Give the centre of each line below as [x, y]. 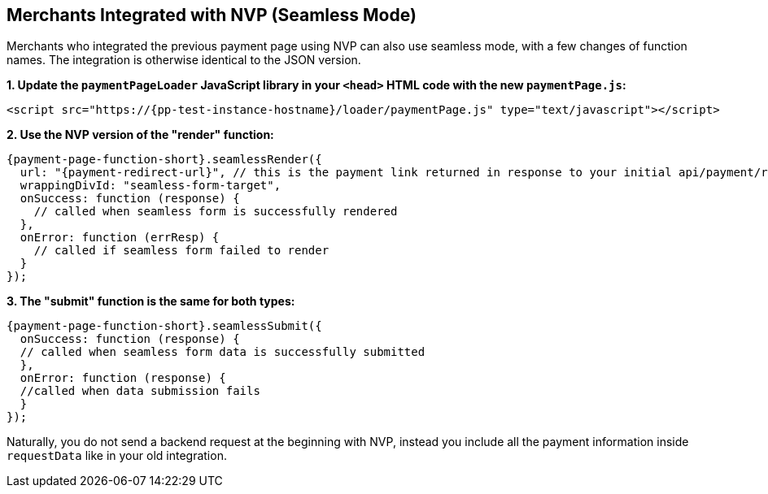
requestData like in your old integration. [117, 456]
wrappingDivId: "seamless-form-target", [151, 186]
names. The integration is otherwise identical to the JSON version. [184, 60]
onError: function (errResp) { [120, 238]
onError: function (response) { [123, 378]
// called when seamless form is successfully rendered [216, 212]
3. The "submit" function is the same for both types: [151, 301]
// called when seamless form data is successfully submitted [223, 352]
